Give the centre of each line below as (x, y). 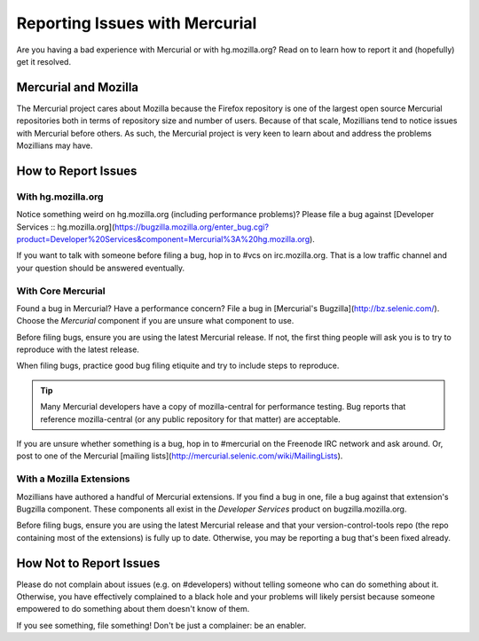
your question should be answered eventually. (101, 268)
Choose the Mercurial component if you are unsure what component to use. (155, 321)
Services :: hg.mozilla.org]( (66, 227)
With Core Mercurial (61, 291)
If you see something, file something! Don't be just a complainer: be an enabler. (161, 625)
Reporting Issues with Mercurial (137, 23)
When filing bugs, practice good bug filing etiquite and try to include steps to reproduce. (178, 366)
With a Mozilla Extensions (73, 479)
